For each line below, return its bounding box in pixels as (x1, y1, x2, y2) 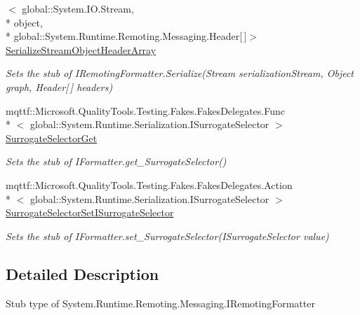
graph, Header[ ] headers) (6, 79, 113, 94)
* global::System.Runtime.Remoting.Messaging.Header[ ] (6, 29, 247, 43)
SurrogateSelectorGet (6, 130, 98, 145)
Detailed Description (6, 262, 159, 284)
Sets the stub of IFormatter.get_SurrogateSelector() (6, 154, 227, 169)
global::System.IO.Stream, (22, 1, 134, 15)
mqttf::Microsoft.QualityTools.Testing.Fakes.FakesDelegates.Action (6, 177, 293, 192)
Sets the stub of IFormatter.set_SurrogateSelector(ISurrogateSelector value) (6, 228, 329, 243)
